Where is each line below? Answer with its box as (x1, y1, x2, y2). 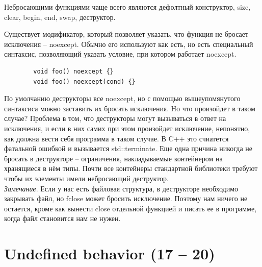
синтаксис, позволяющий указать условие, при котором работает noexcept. (4, 48, 237, 59)
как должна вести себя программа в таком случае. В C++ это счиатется (4, 133, 229, 143)
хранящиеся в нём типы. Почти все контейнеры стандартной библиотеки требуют (4, 163, 258, 174)
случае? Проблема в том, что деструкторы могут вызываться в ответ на (4, 113, 226, 124)
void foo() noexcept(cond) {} (33, 78, 136, 85)
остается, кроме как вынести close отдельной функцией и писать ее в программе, (4, 203, 257, 213)
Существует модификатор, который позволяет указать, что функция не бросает (4, 29, 249, 39)
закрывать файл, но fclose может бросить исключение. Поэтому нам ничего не (4, 193, 248, 204)
